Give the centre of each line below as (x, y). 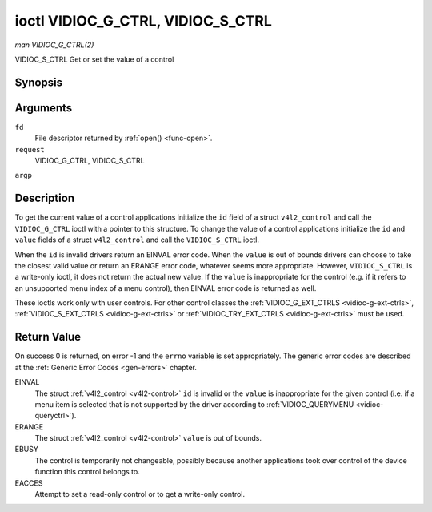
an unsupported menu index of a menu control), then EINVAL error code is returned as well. (166, 288)
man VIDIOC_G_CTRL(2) (54, 45)
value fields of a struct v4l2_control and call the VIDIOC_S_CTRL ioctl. (137, 240)
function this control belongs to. (87, 472)
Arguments (44, 108)
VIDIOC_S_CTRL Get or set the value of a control (94, 59)
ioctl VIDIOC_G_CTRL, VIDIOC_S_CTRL (143, 21)
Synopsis (39, 82)
